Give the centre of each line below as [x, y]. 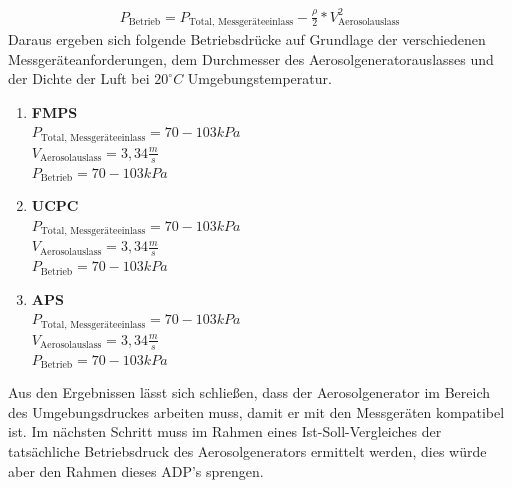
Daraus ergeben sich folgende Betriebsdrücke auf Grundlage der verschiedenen [247, 38]
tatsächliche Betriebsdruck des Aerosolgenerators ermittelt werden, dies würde [247, 450]
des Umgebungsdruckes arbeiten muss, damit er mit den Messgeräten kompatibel [256, 411]
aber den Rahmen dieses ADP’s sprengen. [136, 470]
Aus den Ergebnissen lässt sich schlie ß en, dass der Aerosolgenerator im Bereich [249, 392]
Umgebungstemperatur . [259, 78]
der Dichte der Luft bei [79, 78]
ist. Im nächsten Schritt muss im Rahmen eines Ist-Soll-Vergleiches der [225, 431]
